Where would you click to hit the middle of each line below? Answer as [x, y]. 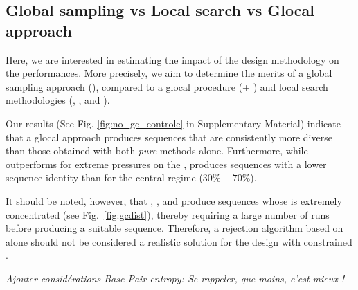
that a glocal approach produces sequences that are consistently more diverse [169, 137]
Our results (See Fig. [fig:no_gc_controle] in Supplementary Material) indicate [173, 123]
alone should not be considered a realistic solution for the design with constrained [179, 241]
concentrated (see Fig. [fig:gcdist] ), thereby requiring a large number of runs [168, 214]
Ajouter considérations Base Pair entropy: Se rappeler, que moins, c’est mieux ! [175, 278]
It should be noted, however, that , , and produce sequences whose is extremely [174, 200]
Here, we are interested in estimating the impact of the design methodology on [172, 59]
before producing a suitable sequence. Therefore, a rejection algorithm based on [174, 228]
